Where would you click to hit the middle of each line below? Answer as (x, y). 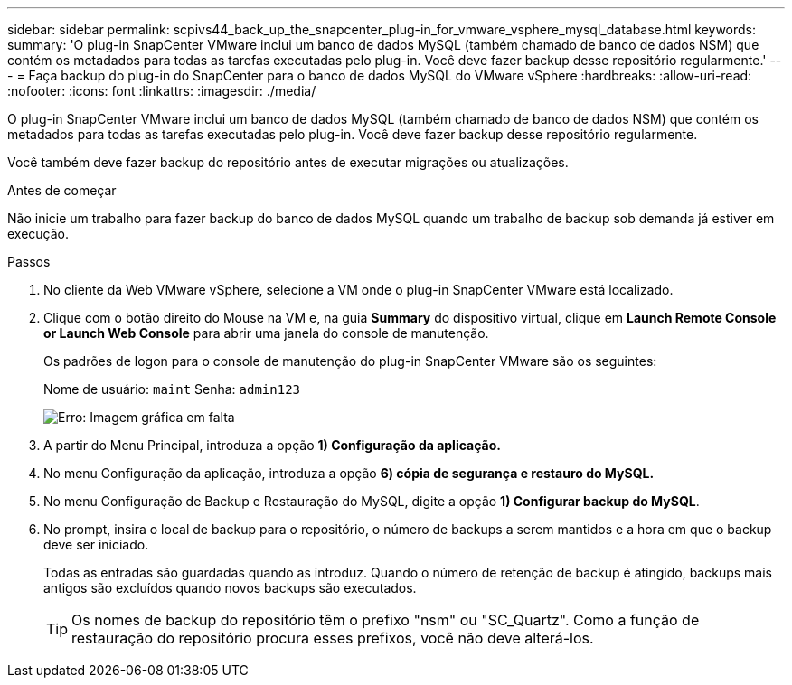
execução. (38, 234)
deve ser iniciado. (96, 544)
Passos (29, 262)
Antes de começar (62, 190)
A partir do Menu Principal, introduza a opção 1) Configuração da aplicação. (272, 445)
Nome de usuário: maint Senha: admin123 (172, 389)
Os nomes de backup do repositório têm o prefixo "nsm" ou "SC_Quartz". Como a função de (386, 620)
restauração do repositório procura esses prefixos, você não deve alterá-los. (333, 638)
